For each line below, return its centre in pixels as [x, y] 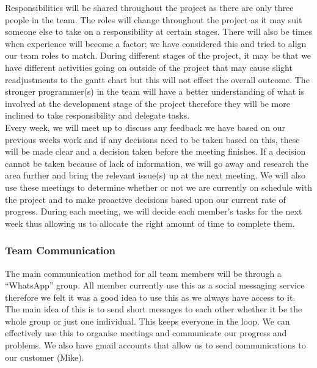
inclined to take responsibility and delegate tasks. [97, 115]
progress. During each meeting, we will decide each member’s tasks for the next [154, 211]
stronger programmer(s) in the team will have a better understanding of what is [155, 91]
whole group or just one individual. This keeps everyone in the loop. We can [148, 321]
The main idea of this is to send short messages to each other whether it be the [154, 309]
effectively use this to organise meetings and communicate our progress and [146, 333]
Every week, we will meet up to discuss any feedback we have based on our [145, 127]
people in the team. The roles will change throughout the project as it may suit [154, 19]
